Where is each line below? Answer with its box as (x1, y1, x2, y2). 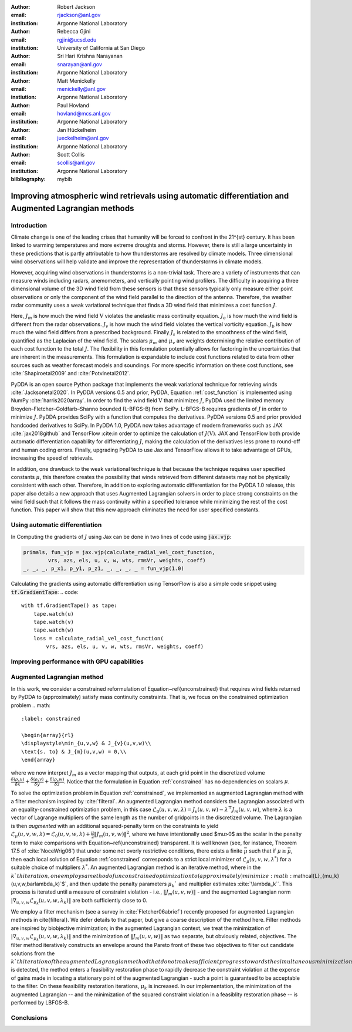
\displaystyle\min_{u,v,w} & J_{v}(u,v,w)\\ (21, 740, 152, 747)
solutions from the (11, 950, 55, 957)
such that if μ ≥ (248, 847, 287, 854)
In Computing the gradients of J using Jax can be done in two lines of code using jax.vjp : (11, 533, 232, 540)
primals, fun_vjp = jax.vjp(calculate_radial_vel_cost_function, (23, 549, 215, 555)
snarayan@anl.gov (57, 60, 103, 67)
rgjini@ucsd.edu (57, 36, 97, 43)
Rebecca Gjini (57, 28, 91, 35)
